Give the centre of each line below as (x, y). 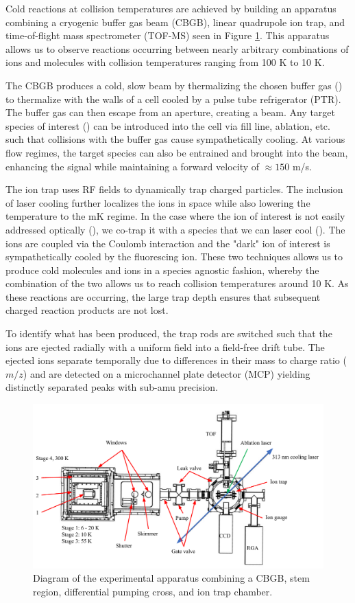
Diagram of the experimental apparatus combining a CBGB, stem (171, 578)
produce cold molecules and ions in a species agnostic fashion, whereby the (162, 270)
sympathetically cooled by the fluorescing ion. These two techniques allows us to (174, 257)
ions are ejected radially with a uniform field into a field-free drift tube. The (165, 346)
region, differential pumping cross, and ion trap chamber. (153, 591)
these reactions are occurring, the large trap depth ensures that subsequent (163, 296)
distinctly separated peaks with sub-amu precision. (112, 387)
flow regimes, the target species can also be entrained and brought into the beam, (177, 152)
